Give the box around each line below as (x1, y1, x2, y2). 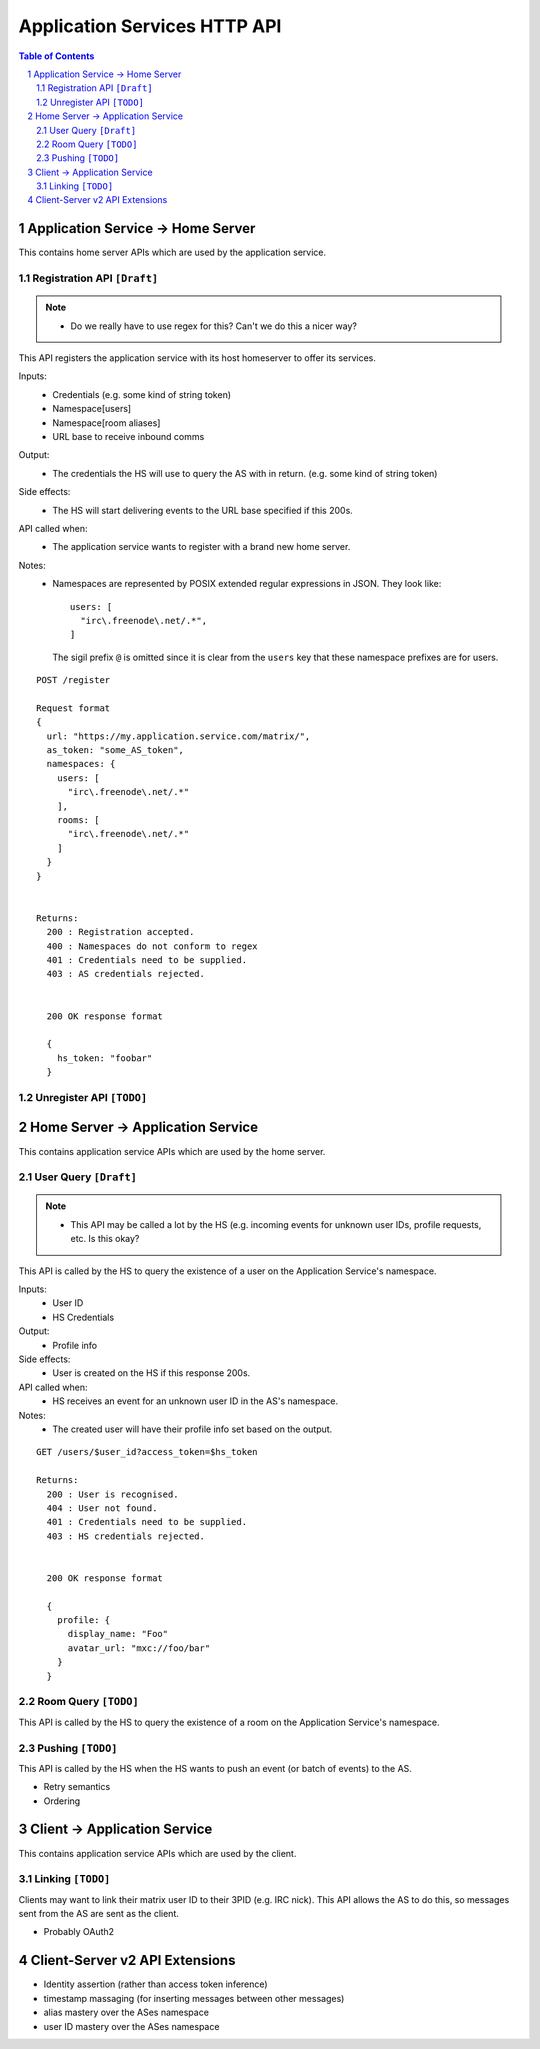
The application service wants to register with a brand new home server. (52, 541, 351, 553)
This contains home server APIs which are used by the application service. (18, 246, 327, 259)
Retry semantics (43, 1781, 111, 1793)
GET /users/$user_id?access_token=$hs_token (36, 1446, 259, 1458)
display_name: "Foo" (67, 1628, 169, 1640)
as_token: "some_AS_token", (46, 745, 185, 756)
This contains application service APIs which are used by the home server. (18, 1145, 326, 1157)
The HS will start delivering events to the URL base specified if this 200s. (52, 504, 354, 516)
